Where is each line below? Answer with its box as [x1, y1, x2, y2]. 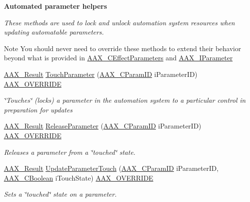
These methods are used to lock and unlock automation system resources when [4, 17, 235, 27]
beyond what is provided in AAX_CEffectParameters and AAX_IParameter [4, 53, 233, 63]
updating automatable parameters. [4, 27, 104, 37]
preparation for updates [4, 104, 73, 114]
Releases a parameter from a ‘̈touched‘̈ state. [4, 147, 135, 157]
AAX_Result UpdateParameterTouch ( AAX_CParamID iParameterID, [4, 163, 219, 173]
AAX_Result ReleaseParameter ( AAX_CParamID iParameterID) [4, 121, 201, 131]
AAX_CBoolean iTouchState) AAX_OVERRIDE [4, 172, 153, 183]
